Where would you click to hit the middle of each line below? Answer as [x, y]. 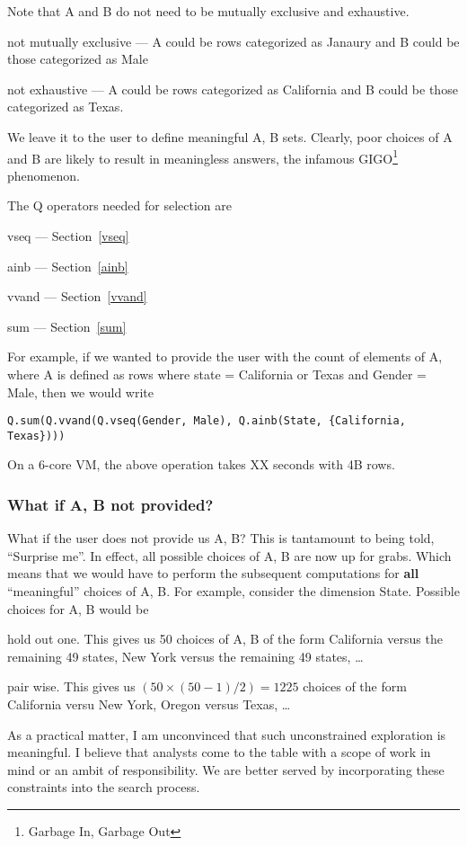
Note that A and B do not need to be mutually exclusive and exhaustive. [208, 11]
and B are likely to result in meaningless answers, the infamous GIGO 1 [203, 156]
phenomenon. [44, 175]
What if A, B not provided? [110, 504]
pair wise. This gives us [71, 686]
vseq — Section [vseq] [68, 236]
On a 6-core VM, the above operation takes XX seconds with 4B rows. [201, 464]
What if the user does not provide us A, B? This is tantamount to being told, [221, 538]
